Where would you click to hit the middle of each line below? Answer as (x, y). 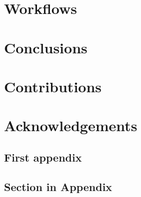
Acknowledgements (71, 125)
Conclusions (46, 47)
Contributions (53, 86)
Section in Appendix (58, 186)
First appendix (43, 157)
